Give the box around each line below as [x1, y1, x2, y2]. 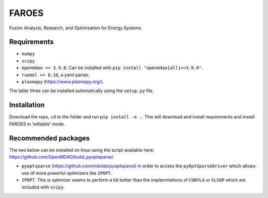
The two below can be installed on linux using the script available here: [9, 147, 154, 153]
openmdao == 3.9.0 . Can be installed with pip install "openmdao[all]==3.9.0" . [21, 65, 203, 71]
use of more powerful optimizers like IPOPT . [21, 170, 112, 176]
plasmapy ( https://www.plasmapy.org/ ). [21, 79, 104, 85]
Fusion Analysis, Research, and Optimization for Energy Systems [9, 25, 141, 31]
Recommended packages [9, 134, 90, 142]
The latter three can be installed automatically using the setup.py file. [9, 88, 154, 94]
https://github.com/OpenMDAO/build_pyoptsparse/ [9, 154, 114, 160]
